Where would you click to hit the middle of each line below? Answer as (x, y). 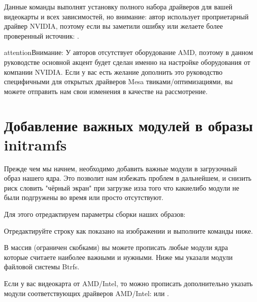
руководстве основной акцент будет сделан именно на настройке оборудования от (127, 62)
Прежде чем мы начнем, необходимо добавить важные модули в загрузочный (121, 168)
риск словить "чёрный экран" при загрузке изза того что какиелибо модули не (122, 187)
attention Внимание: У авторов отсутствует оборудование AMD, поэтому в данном (128, 52)
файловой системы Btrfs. (42, 267)
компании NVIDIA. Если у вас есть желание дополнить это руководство (113, 72)
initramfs (35, 144)
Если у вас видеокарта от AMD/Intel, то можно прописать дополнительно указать (128, 283)
